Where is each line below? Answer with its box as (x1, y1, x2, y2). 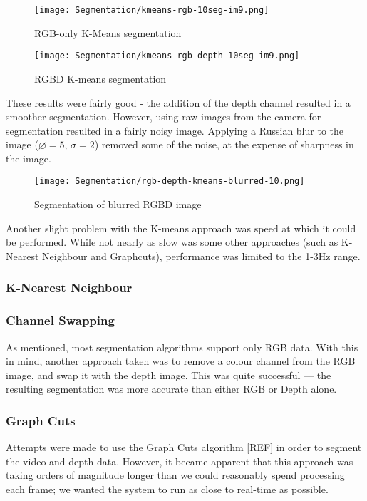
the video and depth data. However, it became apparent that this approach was (6, 453, 353, 468)
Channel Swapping (6, 311, 115, 329)
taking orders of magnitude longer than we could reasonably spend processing (6, 468, 345, 482)
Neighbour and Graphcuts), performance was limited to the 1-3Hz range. (42, 248, 361, 263)
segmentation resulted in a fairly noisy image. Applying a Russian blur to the (6, 123, 343, 138)
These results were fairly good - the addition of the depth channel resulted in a (6, 95, 351, 110)
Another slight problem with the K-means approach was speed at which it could (6, 220, 356, 235)
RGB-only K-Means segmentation (34, 25, 182, 40)
